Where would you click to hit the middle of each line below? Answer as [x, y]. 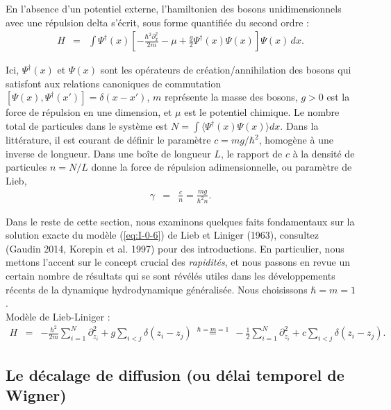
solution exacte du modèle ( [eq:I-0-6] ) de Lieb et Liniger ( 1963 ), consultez [162, 235]
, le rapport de [251, 153]
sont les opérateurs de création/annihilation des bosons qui [226, 70]
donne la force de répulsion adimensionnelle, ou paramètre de [222, 167]
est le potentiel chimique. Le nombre [262, 112]
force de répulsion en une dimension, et [89, 112]
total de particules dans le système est [87, 126]
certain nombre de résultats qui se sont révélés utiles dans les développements [170, 275]
